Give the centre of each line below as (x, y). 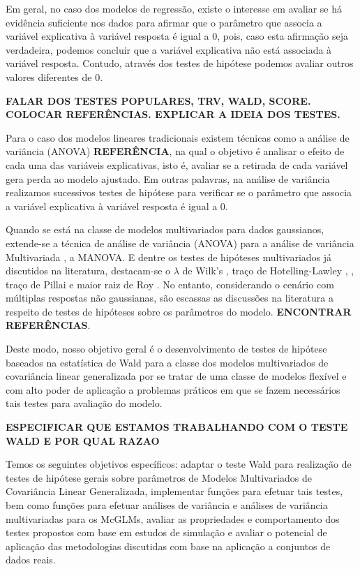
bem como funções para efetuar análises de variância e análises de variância (167, 505)
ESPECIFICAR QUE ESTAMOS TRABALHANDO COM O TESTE (177, 427)
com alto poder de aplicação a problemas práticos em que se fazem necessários (173, 389)
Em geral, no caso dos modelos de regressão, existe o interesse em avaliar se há (174, 8)
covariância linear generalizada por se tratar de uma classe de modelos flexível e (176, 376)
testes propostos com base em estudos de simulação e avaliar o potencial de (166, 532)
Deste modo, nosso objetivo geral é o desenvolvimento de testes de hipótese (166, 349)
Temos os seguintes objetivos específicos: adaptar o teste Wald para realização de (179, 464)
